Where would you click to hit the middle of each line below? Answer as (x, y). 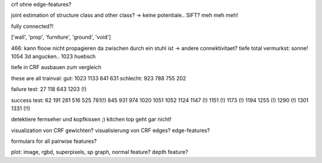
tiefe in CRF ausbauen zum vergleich (56, 67)
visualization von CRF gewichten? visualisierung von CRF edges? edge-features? (110, 130)
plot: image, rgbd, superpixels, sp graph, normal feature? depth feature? (100, 152)
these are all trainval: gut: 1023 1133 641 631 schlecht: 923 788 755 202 (99, 78)
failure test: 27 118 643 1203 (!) (49, 89)
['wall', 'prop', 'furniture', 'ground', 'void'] (61, 37)
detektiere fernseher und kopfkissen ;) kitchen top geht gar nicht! (91, 120)
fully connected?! (32, 26)
